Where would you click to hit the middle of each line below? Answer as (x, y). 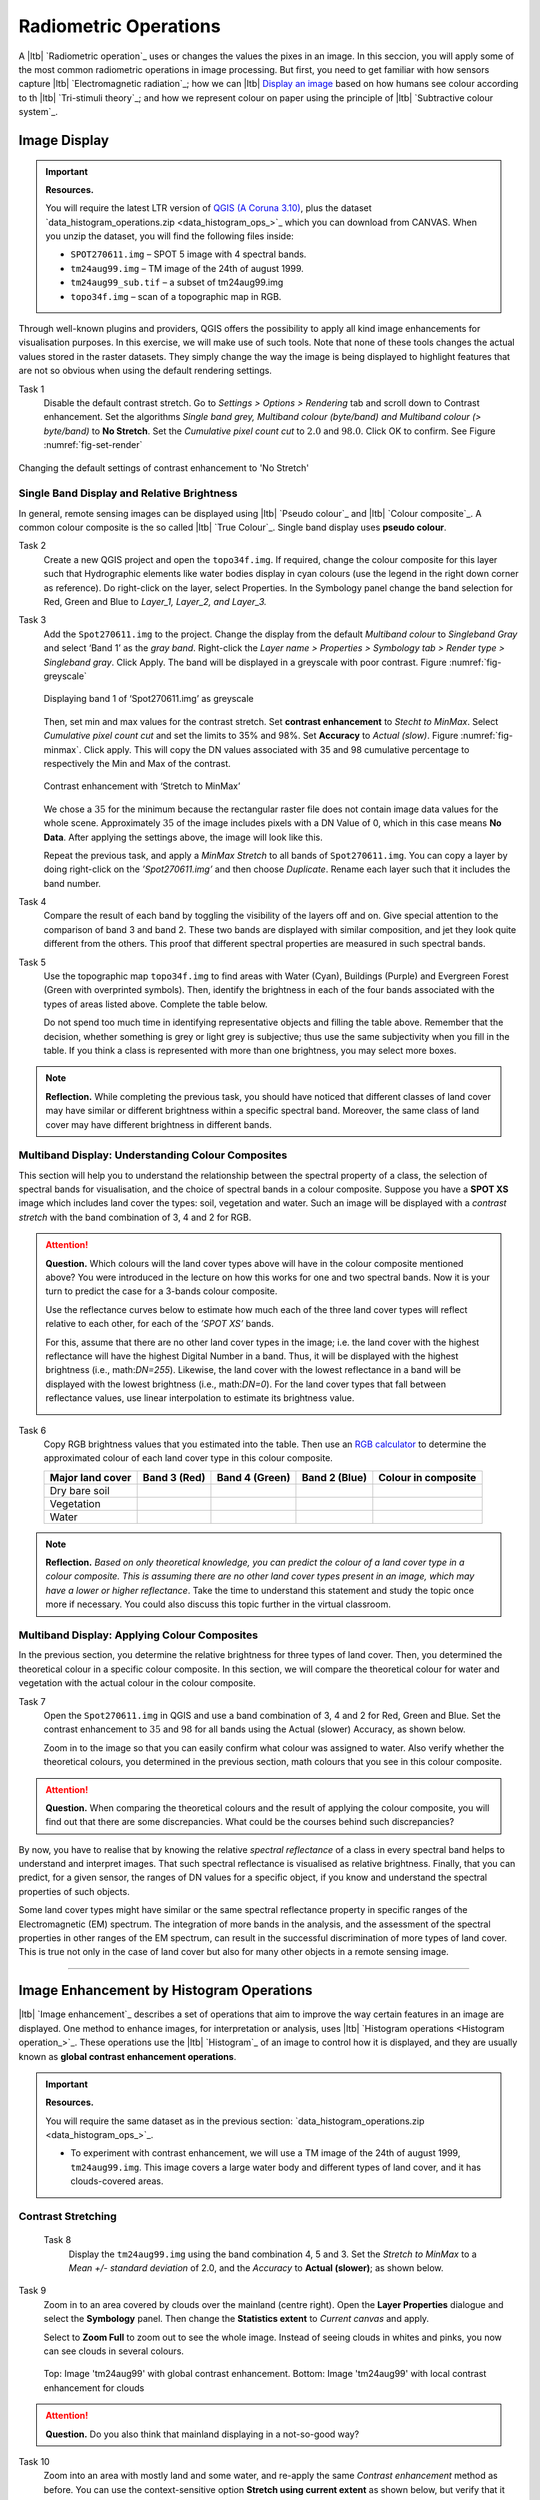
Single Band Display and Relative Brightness (128, 493)
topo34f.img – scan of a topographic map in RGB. (176, 296)
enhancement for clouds (94, 2387)
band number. (72, 883)
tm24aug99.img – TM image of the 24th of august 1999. (187, 268)
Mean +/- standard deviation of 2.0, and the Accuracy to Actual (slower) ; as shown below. (256, 2267)
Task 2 (32, 546)
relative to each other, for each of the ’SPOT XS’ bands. (160, 1324)
